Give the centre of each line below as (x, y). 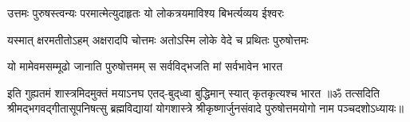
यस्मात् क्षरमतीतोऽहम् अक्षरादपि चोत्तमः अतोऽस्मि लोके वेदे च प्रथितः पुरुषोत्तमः (158, 39)
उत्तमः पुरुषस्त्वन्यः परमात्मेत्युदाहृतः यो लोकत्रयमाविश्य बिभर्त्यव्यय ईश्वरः (146, 13)
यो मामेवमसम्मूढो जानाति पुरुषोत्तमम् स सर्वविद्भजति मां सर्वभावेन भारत (145, 66)
